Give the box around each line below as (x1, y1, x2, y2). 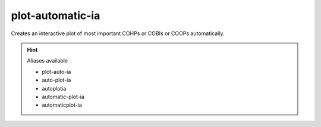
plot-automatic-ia (11, 9, 100, 22)
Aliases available (27, 57, 68, 64)
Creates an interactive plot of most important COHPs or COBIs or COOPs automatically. (11, 30, 225, 37)
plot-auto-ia (42, 68, 71, 75)
